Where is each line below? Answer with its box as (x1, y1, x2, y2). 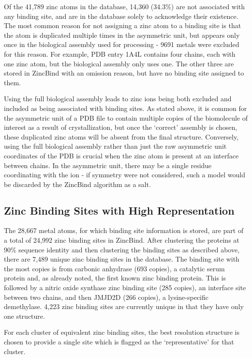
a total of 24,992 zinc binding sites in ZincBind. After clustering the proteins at (4, 235, 239, 245)
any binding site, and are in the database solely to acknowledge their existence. (4, 11, 238, 21)
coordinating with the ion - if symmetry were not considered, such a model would (4, 170, 245, 180)
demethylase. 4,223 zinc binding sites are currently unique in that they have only (4, 301, 244, 311)
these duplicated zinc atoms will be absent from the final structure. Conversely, (4, 131, 239, 141)
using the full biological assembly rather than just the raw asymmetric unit (4, 141, 227, 151)
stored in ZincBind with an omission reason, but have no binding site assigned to (4, 68, 244, 78)
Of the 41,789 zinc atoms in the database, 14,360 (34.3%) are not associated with (4, 1, 245, 11)
